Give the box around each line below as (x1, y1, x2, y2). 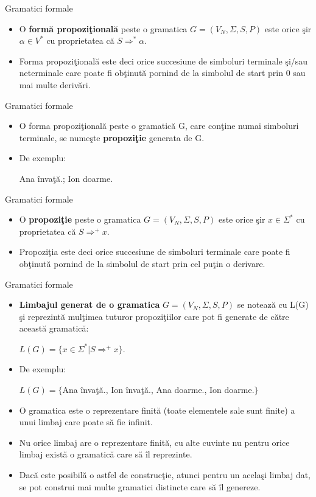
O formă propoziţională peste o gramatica (19, 22, 188, 35)
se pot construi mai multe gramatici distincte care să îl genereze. (19, 480, 261, 493)
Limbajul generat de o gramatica (19, 298, 160, 311)
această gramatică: (19, 322, 89, 335)
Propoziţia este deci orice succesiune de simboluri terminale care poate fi (19, 245, 290, 258)
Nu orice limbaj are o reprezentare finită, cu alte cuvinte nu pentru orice (19, 436, 290, 448)
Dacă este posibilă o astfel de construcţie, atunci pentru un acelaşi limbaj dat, (19, 468, 311, 481)
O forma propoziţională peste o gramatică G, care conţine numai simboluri (19, 119, 299, 132)
